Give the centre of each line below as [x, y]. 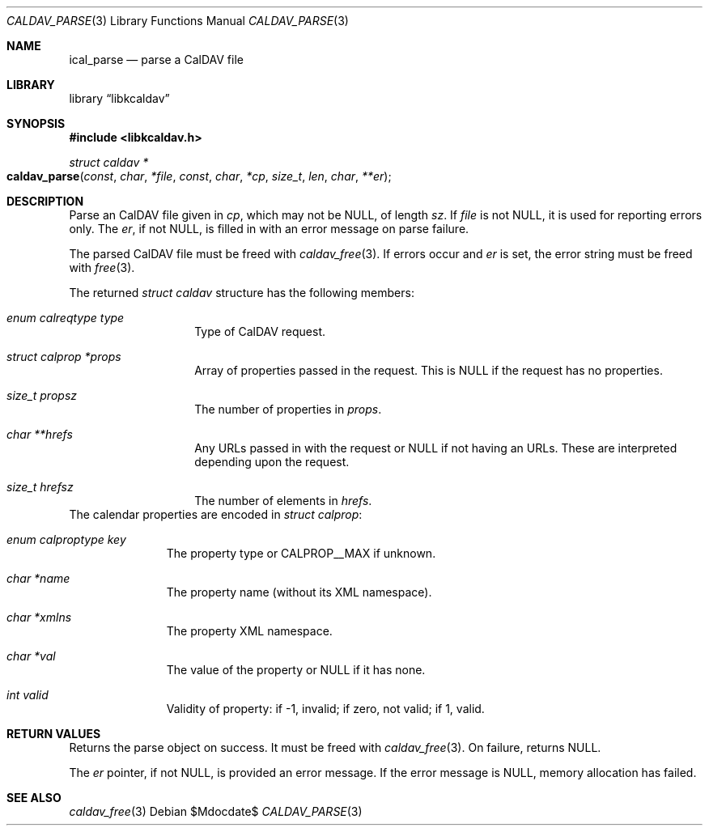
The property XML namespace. [249, 631]
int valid [28, 695]
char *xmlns [39, 617]
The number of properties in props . [288, 409]
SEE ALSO [34, 798]
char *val [31, 656]
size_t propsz [42, 395]
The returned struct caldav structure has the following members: [242, 293]
